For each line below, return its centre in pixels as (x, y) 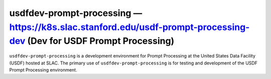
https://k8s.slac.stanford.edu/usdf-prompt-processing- (129, 27)
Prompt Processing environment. (43, 69)
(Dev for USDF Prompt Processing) (101, 41)
